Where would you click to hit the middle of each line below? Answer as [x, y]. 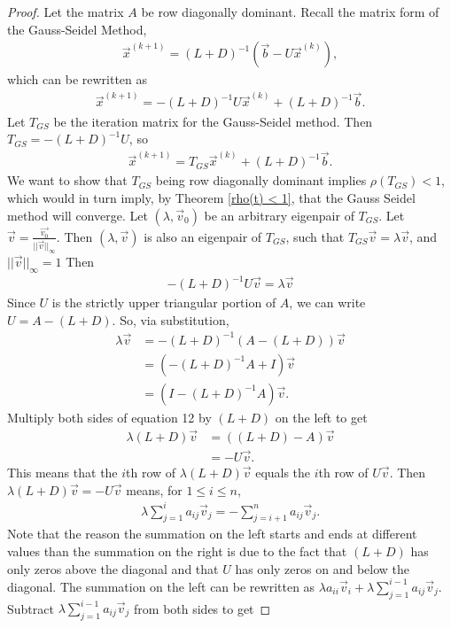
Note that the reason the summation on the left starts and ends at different [212, 534]
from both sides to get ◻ [202, 608]
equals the [283, 472]
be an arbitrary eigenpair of [279, 215]
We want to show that [67, 180]
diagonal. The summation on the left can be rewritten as [161, 586]
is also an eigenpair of [203, 236]
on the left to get [321, 417]
